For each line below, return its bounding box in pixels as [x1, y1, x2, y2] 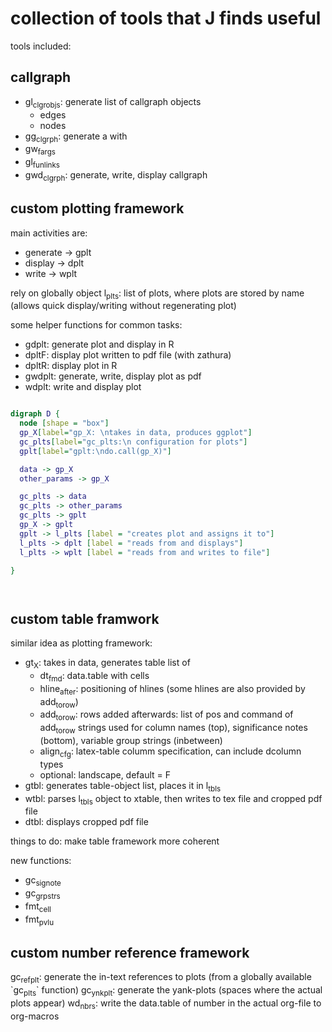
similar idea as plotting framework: [10, 637, 153, 649]
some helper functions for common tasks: [10, 319, 183, 331]
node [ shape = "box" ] [19, 418, 110, 429]
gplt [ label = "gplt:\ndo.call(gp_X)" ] [19, 446, 172, 456]
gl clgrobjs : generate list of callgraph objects [24, 95, 202, 110]
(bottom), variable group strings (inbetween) [39, 735, 223, 747]
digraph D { [10, 409, 60, 419]
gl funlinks [24, 156, 60, 170]
